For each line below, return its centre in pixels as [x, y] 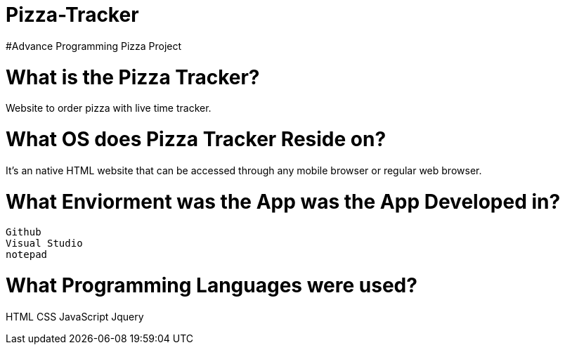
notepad [27, 255]
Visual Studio [44, 244]
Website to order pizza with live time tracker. [109, 108]
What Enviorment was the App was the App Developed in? [283, 201]
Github [24, 232]
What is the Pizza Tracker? [133, 77]
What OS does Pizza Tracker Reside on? [196, 139]
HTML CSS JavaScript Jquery [75, 316]
